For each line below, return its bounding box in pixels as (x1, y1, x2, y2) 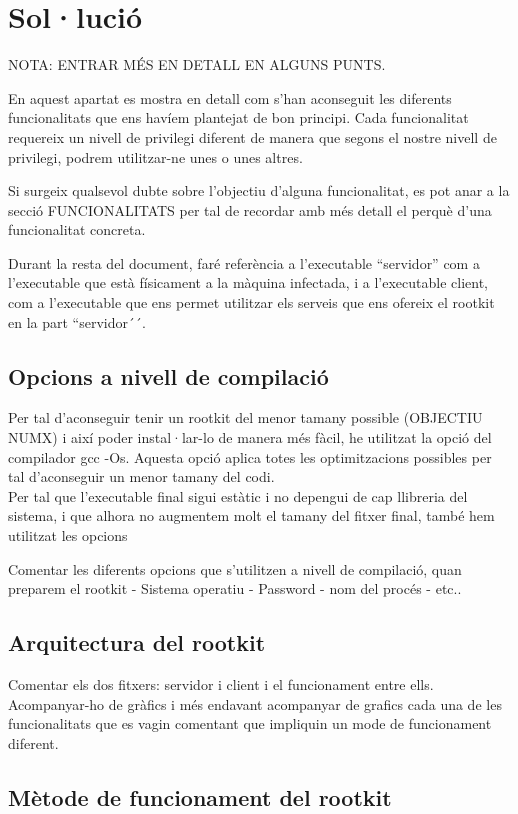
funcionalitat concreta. (8, 219, 146, 240)
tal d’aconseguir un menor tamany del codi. (8, 466, 275, 487)
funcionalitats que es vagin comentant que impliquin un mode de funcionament (8, 713, 492, 734)
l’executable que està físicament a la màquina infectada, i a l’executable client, (8, 272, 489, 293)
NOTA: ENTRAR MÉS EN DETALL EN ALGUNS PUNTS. (8, 54, 386, 75)
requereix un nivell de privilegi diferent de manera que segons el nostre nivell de (8, 126, 497, 147)
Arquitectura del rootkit (8, 627, 266, 658)
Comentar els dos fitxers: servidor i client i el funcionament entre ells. (8, 674, 434, 694)
